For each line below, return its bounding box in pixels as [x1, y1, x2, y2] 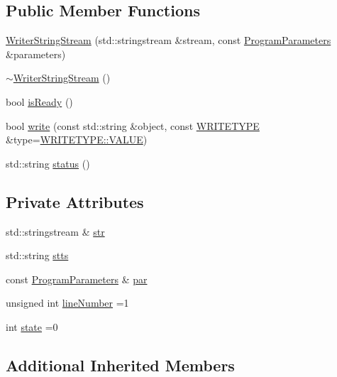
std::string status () [6, 155, 90, 170]
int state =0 [6, 319, 58, 334]
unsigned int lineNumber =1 [6, 295, 129, 310]
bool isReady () [6, 94, 73, 109]
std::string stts [6, 248, 69, 263]
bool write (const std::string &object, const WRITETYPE [6, 118, 260, 133]
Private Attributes [6, 190, 144, 212]
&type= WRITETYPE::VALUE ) [6, 132, 148, 147]
